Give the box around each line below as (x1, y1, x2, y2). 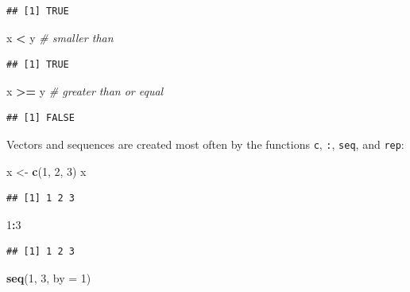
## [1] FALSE (6, 112, 75, 124)
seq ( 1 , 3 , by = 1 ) (6, 270, 91, 286)
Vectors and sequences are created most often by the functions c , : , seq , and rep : (6, 135, 404, 152)
